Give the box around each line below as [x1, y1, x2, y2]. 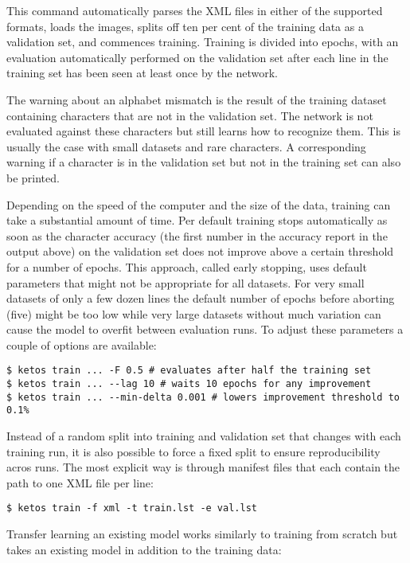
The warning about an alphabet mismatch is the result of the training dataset [6, 91, 387, 108]
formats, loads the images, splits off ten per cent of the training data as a [6, 18, 364, 34]
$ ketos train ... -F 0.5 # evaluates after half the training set [6, 365, 372, 377]
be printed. [6, 169, 60, 186]
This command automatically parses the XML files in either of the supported [6, 2, 383, 18]
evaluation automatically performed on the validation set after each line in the [6, 49, 389, 65]
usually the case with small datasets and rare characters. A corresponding [6, 138, 366, 154]
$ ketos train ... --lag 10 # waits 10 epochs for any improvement [6, 378, 372, 390]
